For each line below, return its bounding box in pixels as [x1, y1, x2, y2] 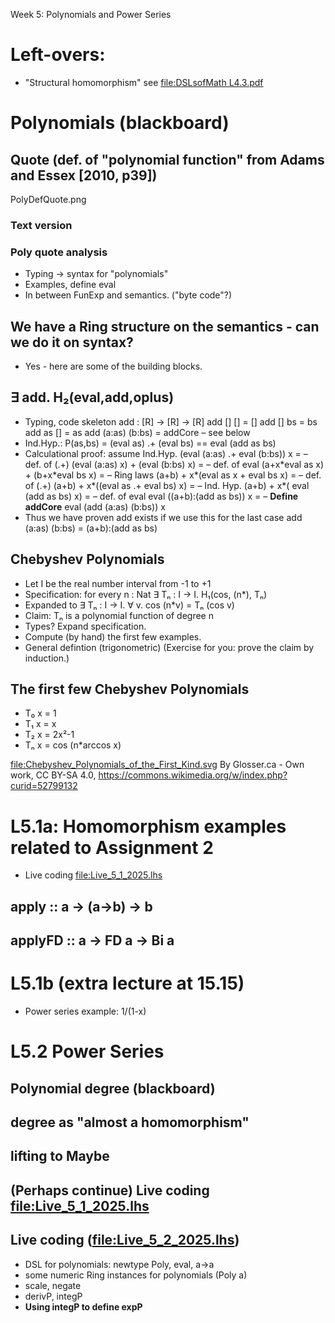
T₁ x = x [24, 718, 57, 730]
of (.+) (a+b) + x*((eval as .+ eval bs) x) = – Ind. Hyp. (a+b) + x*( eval [24, 479, 310, 491]
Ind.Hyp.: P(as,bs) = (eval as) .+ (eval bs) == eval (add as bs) [24, 437, 277, 449]
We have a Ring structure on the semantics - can [10, 318, 320, 335]
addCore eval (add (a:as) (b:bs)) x [24, 500, 166, 513]
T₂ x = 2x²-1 [24, 729, 75, 741]
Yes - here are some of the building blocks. [24, 360, 203, 372]
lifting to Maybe [10, 1148, 110, 1165]
